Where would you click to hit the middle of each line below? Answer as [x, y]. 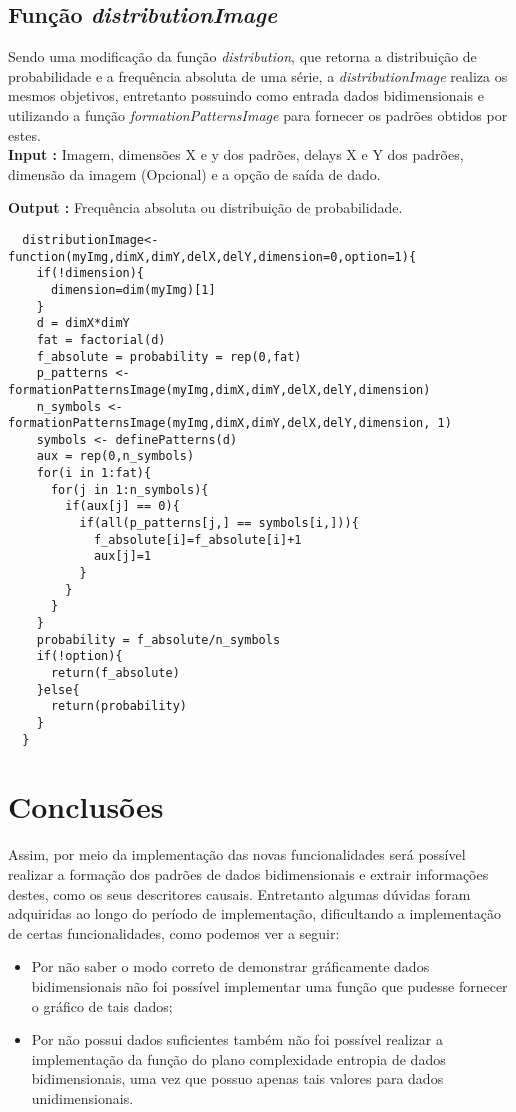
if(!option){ [79, 656]
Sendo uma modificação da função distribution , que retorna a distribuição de [242, 56]
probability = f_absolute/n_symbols [158, 639]
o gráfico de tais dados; [102, 1005]
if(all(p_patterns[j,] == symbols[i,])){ [219, 523]
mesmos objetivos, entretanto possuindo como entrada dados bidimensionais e [246, 95]
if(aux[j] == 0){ [122, 506]
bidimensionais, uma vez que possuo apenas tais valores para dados [237, 1078]
